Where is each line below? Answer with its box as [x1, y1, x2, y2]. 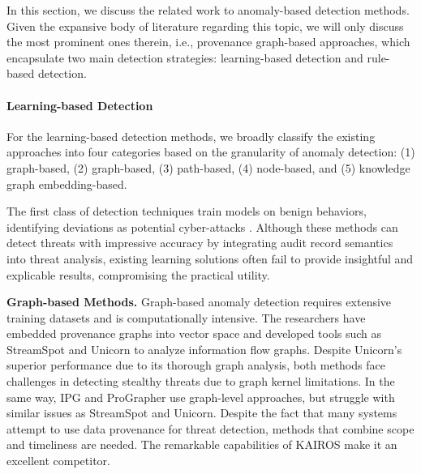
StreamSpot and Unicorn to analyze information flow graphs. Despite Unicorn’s [6, 340, 402, 357]
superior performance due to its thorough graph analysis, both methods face [6, 357, 385, 374]
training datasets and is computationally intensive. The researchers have [6, 309, 366, 326]
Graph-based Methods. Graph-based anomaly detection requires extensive [6, 293, 392, 310]
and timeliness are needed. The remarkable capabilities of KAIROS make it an [6, 436, 397, 453]
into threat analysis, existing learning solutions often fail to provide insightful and [6, 250, 414, 267]
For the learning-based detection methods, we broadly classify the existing [6, 127, 376, 144]
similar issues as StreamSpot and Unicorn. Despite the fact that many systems [6, 404, 397, 421]
